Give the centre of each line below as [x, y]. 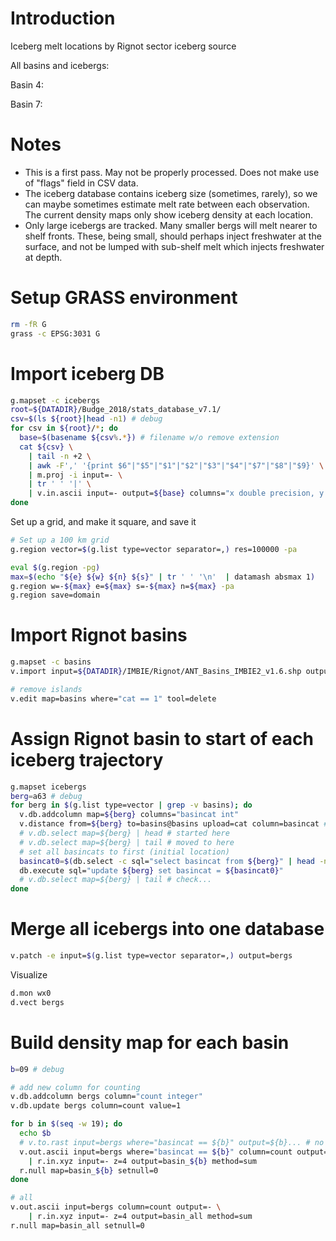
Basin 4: [27, 84]
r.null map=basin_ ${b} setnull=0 [89, 1170]
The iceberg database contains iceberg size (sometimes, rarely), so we [171, 193]
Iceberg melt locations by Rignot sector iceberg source [123, 46]
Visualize [29, 974]
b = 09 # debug [37, 1069]
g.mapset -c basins [51, 662]
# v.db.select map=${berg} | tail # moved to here [127, 842]
